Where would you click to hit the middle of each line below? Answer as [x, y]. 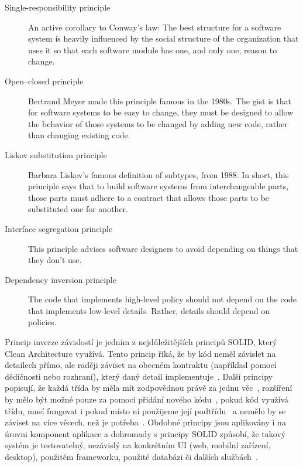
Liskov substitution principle [56, 154]
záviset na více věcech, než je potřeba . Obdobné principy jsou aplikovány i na [145, 422]
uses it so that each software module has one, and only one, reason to [153, 50]
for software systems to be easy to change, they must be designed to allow [161, 112]
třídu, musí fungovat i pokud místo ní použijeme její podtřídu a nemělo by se [145, 410]
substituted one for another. [78, 209]
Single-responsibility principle [58, 7]
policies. [42, 322]
